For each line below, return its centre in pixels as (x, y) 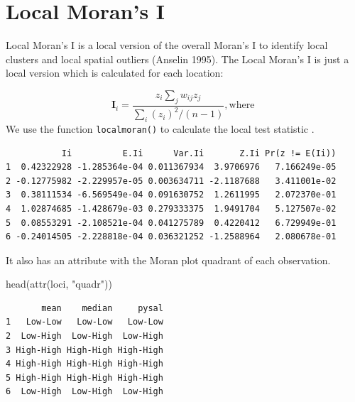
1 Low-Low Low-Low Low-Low (84, 322)
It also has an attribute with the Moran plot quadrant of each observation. (168, 260)
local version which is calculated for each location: (115, 73)
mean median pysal (102, 308)
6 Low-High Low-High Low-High (84, 392)
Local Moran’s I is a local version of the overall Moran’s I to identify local (167, 45)
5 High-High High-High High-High (84, 377)
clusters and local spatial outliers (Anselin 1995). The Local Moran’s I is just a (177, 59)
